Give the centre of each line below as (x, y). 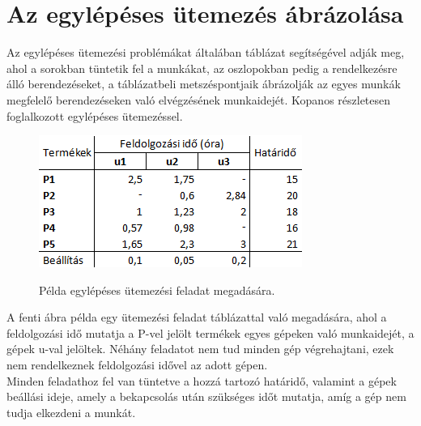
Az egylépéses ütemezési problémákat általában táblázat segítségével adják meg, (206, 52)
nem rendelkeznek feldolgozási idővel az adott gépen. (137, 365)
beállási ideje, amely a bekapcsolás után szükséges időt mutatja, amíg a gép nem (206, 396)
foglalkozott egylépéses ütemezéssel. (95, 115)
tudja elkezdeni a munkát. (71, 412)
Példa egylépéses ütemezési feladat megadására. (157, 290)
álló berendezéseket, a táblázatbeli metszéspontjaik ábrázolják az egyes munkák (204, 84)
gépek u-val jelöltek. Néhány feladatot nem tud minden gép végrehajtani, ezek (200, 349)
